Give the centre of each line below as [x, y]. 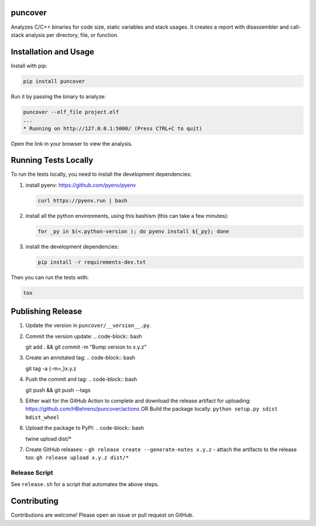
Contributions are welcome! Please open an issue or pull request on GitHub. [102, 515]
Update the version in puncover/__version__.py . [88, 326]
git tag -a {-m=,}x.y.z [51, 368]
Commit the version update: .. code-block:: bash [84, 336]
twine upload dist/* [49, 439]
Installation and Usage [53, 52]
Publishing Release [47, 311]
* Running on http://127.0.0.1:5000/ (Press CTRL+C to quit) [113, 128]
